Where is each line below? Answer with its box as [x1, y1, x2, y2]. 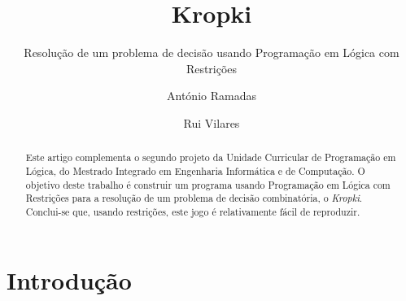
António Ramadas [167, 87, 256, 104]
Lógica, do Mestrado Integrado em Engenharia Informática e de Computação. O [25, 164, 365, 177]
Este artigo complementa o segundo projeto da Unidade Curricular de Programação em [25, 150, 396, 164]
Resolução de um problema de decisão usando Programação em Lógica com [24, 44, 399, 61]
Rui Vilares [183, 114, 240, 131]
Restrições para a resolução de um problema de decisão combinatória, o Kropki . [25, 191, 363, 205]
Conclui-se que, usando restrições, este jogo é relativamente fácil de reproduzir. [25, 204, 360, 218]
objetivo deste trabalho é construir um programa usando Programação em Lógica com [25, 177, 391, 191]
